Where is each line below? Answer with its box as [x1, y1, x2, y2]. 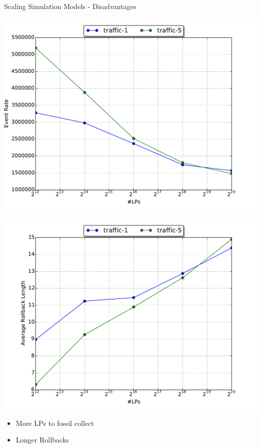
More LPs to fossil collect [16, 417, 94, 428]
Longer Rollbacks [16, 434, 69, 445]
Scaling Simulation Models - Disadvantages [4, 1, 137, 11]
